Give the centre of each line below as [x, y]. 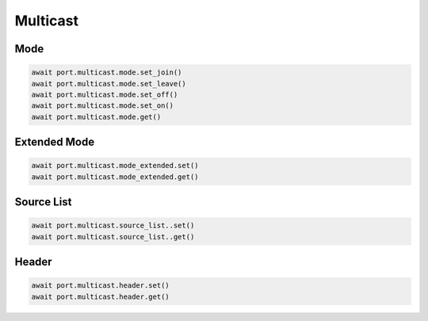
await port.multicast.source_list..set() [113, 225]
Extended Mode [55, 142]
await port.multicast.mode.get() [96, 117]
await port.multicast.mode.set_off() [105, 94]
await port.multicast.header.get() [100, 296]
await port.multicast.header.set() [100, 286]
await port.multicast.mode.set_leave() [109, 84]
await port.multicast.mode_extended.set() [115, 166]
